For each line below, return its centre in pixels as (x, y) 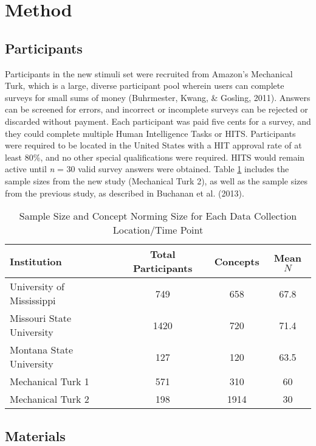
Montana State (42, 350)
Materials (35, 435)
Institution (36, 261)
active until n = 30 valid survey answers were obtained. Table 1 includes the (147, 169)
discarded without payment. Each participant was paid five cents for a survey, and (158, 121)
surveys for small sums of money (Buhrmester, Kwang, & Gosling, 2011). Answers (158, 97)
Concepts (237, 261)
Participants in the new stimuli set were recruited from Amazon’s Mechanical (149, 73)
